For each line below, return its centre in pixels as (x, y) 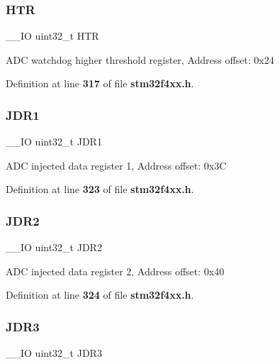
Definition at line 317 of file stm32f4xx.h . (100, 83)
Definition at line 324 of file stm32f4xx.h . (100, 295)
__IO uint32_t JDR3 (54, 353)
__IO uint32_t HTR (52, 36)
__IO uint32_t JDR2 (54, 247)
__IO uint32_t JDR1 (54, 142)
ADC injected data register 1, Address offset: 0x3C (116, 165)
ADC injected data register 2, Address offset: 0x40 (115, 271)
